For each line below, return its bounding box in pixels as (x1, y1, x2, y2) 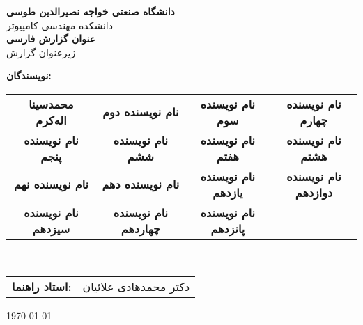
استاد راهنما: (12, 278, 72, 294)
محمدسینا (29, 95, 74, 112)
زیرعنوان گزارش (6, 45, 76, 59)
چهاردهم (121, 220, 160, 237)
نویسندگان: (6, 68, 52, 83)
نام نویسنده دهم (102, 176, 180, 193)
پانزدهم (210, 220, 245, 237)
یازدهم (213, 184, 243, 200)
